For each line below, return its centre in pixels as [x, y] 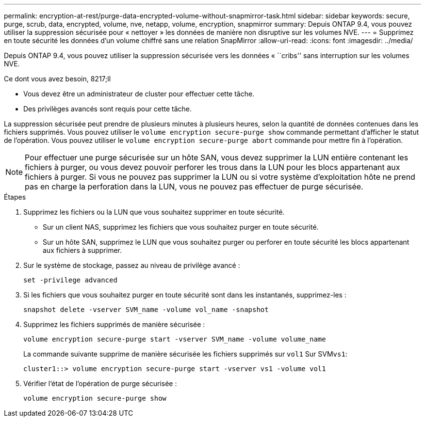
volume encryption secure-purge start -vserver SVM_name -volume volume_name [175, 339]
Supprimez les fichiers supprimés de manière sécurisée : [114, 324]
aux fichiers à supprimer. [82, 250]
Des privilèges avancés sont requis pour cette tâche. [107, 109]
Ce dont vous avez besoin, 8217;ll [57, 79]
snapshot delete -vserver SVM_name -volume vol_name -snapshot [146, 310]
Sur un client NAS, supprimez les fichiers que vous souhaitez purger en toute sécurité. [181, 227]
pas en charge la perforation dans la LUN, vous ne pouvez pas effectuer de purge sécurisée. [194, 187]
